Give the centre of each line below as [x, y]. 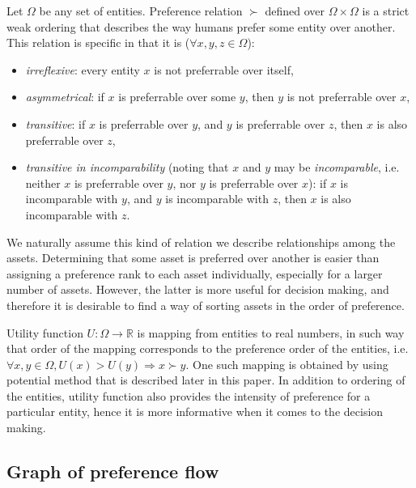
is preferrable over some [177, 97]
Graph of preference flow [113, 471]
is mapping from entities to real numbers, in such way [271, 332]
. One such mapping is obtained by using [287, 364]
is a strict [386, 11]
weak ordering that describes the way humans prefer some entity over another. [201, 26]
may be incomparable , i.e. [337, 167]
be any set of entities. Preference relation [141, 11]
